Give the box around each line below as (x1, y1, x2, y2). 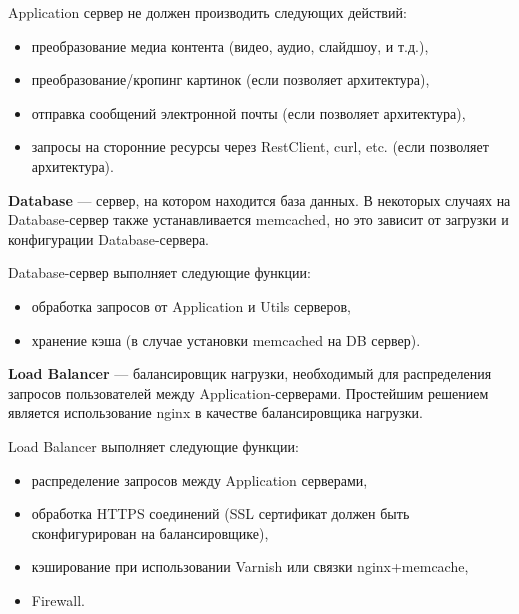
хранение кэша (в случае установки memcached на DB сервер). (31, 329, 421, 350)
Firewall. (31, 589, 85, 610)
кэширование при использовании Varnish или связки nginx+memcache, (31, 556, 469, 577)
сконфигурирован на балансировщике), (31, 522, 269, 543)
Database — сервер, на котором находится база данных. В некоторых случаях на (8, 189, 511, 210)
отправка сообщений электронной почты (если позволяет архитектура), (31, 102, 466, 123)
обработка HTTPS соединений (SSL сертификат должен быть (31, 503, 410, 524)
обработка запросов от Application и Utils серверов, (31, 295, 351, 316)
